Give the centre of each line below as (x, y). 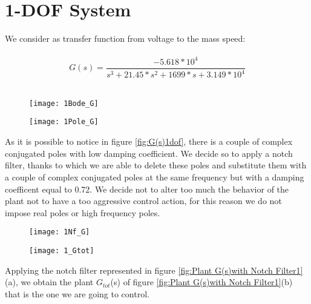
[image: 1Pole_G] (64, 122)
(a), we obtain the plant (49, 282)
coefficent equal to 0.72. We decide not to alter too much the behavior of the (147, 189)
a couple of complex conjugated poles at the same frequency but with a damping (155, 177)
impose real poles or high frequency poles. (83, 212)
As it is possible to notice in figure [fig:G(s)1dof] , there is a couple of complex (149, 141)
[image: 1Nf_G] (60, 232)
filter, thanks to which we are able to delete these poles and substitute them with (156, 165)
